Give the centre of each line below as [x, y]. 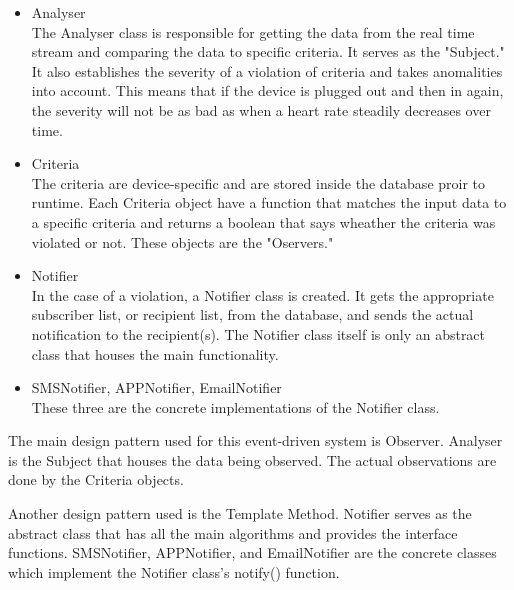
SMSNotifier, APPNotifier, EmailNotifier [156, 387]
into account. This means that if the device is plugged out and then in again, [267, 90]
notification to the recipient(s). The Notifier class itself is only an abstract [258, 333]
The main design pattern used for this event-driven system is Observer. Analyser [255, 440]
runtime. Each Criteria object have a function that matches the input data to [269, 202]
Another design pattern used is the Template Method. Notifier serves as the [240, 513]
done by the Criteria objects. [96, 479]
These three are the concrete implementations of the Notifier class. [235, 406]
